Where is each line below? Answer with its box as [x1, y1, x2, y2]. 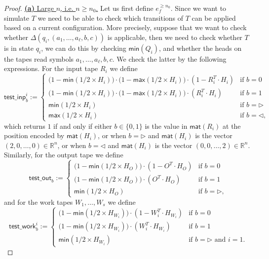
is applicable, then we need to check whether [107, 32, 242, 42]
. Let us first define [96, 3, 154, 13]
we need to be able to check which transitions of [38, 12, 184, 23]
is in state [4, 42, 34, 53]
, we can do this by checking [41, 42, 126, 53]
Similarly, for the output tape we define [4, 149, 123, 160]
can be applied [192, 12, 236, 23]
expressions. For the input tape [4, 63, 98, 74]
